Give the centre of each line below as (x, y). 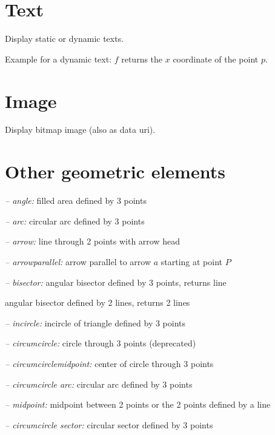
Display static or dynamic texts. (65, 39)
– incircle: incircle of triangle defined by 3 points (95, 322)
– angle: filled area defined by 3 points (76, 201)
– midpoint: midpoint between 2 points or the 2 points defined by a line (138, 404)
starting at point (192, 261)
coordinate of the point (216, 59)
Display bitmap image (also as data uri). (80, 130)
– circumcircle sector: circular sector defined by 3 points (109, 424)
